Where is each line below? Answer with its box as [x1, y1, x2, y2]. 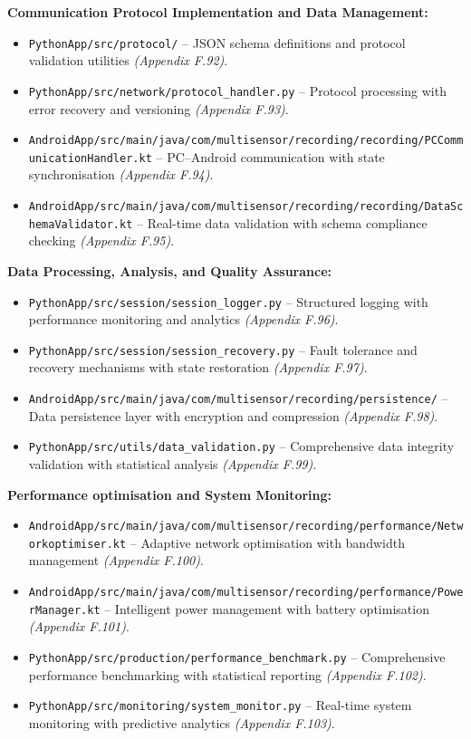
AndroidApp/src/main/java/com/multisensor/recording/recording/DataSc [28, 200, 464, 213]
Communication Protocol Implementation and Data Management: [7, 3, 428, 21]
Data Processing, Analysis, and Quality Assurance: [7, 261, 332, 280]
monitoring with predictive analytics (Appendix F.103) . [28, 713, 335, 732]
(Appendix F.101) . [28, 617, 130, 636]
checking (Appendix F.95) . [28, 231, 175, 250]
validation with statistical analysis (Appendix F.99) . [28, 454, 317, 473]
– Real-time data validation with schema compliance [137, 213, 428, 232]
